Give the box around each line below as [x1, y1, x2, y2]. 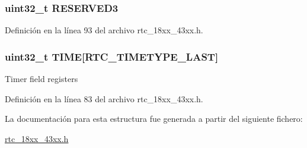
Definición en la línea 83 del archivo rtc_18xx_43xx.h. [5, 92, 203, 105]
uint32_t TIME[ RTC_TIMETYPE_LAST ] [5, 49, 219, 64]
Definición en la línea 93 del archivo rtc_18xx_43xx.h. [5, 24, 203, 36]
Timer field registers [5, 73, 78, 85]
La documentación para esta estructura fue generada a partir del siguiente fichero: [5, 112, 303, 125]
